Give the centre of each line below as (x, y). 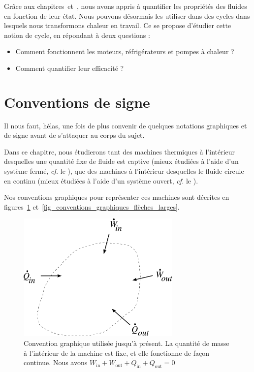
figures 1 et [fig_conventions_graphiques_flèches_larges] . (92, 206)
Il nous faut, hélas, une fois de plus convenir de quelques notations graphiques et (126, 125)
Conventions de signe (77, 102)
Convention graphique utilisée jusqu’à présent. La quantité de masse (127, 343)
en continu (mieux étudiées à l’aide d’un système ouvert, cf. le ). (101, 180)
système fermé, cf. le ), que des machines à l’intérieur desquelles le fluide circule (124, 171)
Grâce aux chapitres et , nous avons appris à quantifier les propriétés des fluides (126, 6)
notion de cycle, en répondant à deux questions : (77, 35)
